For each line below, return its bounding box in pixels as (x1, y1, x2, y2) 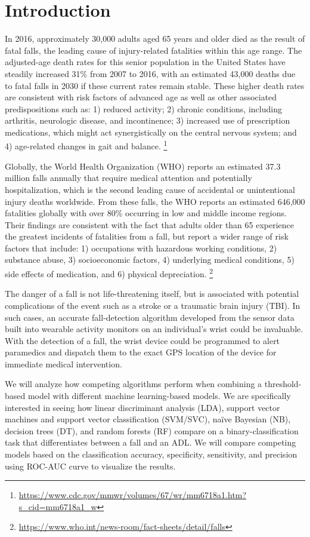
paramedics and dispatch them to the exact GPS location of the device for (5, 346, 277, 358)
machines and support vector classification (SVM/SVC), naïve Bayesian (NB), (5, 413, 291, 425)
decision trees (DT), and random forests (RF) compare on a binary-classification (5, 424, 299, 437)
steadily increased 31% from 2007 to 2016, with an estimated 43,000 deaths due (5, 67, 296, 79)
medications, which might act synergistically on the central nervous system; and (5, 125, 297, 138)
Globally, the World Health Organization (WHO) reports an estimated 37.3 (5, 159, 281, 172)
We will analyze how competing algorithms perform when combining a (5, 378, 262, 390)
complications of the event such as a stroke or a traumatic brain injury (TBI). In (5, 299, 300, 311)
